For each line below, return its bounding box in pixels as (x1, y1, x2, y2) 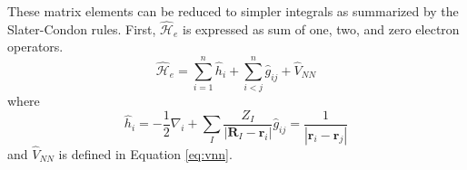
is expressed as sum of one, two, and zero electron (183, 19, 460, 38)
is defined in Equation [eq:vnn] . (58, 144, 233, 163)
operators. (7, 37, 64, 56)
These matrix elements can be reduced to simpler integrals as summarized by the (7, 2, 459, 20)
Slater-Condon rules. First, (7, 19, 156, 38)
